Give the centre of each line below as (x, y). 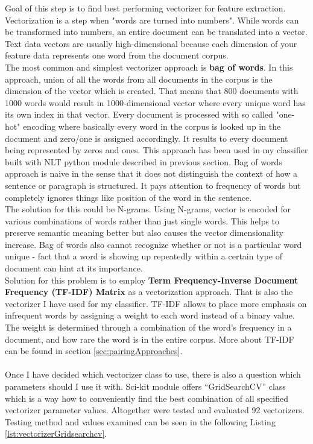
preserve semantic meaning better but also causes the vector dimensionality (144, 233)
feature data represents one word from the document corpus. (117, 55)
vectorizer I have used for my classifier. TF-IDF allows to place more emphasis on (156, 303)
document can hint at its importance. (74, 268)
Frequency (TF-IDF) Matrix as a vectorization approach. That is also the (149, 292)
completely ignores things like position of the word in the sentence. (128, 197)
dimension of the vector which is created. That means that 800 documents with (152, 91)
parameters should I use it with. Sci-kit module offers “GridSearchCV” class (145, 386)
